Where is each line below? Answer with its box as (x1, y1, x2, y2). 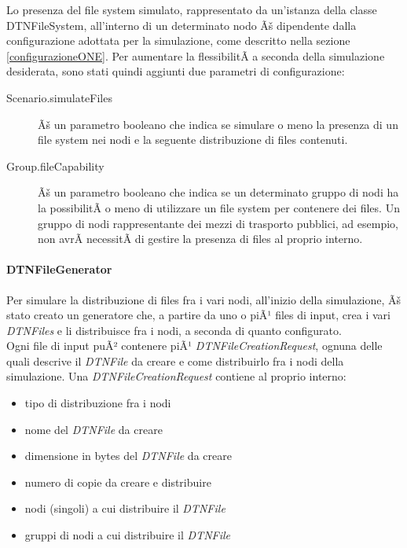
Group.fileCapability (6, 157, 104, 174)
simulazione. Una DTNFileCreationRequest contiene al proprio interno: (6, 368, 346, 384)
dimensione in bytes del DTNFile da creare (24, 447, 232, 464)
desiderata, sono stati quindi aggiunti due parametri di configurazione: (6, 63, 345, 79)
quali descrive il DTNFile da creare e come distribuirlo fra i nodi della (6, 352, 344, 369)
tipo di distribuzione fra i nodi (24, 395, 171, 411)
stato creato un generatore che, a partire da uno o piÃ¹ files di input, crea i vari (6, 307, 390, 323)
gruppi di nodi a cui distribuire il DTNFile (24, 527, 231, 543)
